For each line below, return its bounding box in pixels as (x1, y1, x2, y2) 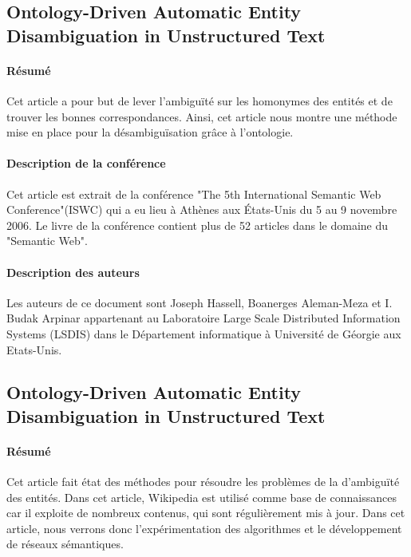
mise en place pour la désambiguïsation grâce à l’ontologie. (6, 124, 294, 140)
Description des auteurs (6, 263, 140, 280)
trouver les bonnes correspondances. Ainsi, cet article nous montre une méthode (6, 108, 397, 124)
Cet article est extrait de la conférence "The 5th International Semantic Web (6, 185, 381, 202)
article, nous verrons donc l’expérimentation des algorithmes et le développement (6, 519, 402, 536)
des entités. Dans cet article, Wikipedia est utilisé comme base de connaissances (6, 488, 397, 505)
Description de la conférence (6, 155, 166, 172)
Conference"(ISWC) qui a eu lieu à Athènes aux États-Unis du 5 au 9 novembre (6, 201, 397, 218)
